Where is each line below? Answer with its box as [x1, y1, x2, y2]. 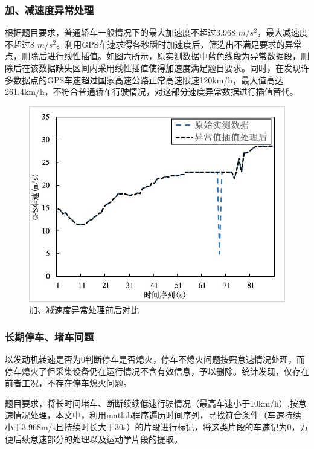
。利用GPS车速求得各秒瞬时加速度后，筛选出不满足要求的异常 [56, 37, 302, 50]
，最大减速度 [257, 26, 309, 39]
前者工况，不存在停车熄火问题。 [5, 376, 132, 389]
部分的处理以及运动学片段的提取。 [46, 432, 182, 445]
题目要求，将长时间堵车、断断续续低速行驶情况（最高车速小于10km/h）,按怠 [5, 396, 307, 409]
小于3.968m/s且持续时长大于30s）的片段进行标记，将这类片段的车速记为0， [5, 420, 300, 433]
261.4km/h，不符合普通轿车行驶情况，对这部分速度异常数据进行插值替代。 [5, 85, 298, 98]
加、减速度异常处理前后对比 [29, 303, 139, 316]
